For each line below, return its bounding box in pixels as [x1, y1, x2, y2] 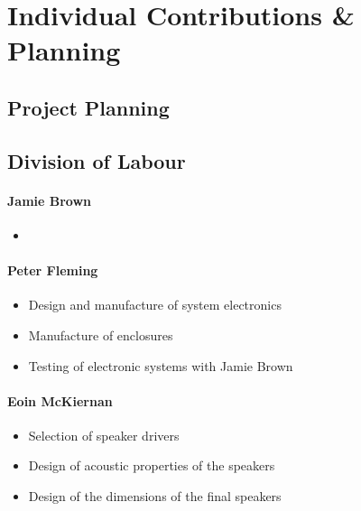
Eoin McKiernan [7, 391, 113, 410]
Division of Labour [7, 146, 186, 174]
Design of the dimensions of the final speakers [28, 487, 282, 506]
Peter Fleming [7, 261, 98, 280]
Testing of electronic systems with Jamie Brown [28, 356, 293, 375]
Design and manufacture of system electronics [28, 295, 282, 314]
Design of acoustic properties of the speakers [28, 456, 275, 475]
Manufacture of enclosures [28, 325, 173, 344]
